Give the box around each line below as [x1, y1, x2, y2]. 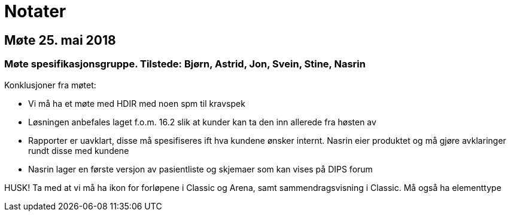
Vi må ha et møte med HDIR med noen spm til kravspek [28, 98, 245, 109]
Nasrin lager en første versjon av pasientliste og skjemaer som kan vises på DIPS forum [28, 163, 373, 174]
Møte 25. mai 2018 [4, 32, 116, 48]
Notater [4, 1, 66, 21]
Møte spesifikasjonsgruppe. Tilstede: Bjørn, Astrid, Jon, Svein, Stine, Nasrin [4, 58, 366, 70]
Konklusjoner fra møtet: [4, 79, 96, 90]
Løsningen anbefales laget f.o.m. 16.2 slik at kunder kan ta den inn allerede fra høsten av [28, 116, 376, 127]
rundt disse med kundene [28, 145, 129, 156]
